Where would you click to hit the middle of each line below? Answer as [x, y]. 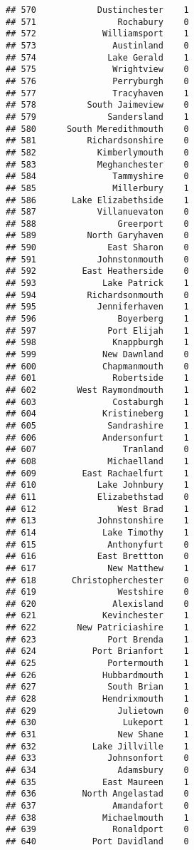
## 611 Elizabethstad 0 [97, 497]
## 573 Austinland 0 [97, 45]
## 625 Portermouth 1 [97, 664]
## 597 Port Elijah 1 [97, 331]
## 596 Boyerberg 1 [97, 319]
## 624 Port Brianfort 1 [97, 651]
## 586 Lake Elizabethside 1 [97, 200]
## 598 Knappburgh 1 [97, 343]
